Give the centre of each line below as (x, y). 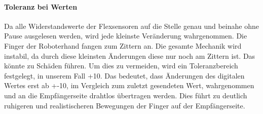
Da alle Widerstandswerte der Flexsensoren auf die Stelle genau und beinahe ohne (131, 26)
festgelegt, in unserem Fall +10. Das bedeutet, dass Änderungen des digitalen (124, 75)
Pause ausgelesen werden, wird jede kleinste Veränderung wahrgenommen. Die (126, 36)
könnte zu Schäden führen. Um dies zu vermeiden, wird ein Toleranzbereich (121, 66)
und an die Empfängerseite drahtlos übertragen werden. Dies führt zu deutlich (126, 95)
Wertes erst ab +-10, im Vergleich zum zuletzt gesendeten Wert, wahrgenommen (129, 85)
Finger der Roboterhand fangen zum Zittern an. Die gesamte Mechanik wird (123, 45)
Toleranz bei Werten (41, 6)
